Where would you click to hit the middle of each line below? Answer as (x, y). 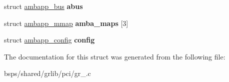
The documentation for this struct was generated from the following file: (115, 56)
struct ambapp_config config (49, 40)
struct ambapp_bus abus (43, 6)
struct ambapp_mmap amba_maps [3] (66, 23)
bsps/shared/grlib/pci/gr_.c (47, 73)
